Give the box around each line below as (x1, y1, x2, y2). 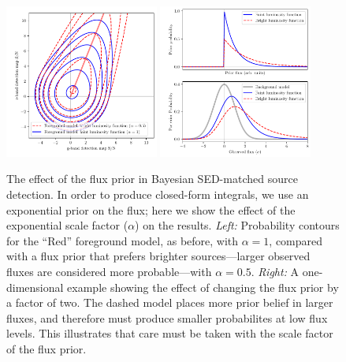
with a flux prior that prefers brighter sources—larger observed (6, 248, 311, 264)
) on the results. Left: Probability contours (135, 217, 340, 233)
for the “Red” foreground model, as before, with (6, 232, 239, 248)
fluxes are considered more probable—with (6, 263, 212, 279)
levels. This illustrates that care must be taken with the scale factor (6, 325, 333, 341)
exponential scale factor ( (6, 217, 128, 233)
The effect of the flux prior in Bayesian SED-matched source (6, 170, 298, 187)
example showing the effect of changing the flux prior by (67, 278, 339, 295)
